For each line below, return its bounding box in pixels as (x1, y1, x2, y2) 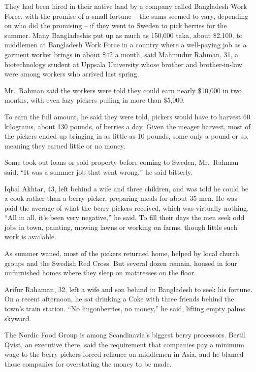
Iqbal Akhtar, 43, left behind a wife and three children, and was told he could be (4, 183, 249, 193)
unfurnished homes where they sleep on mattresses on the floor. (4, 267, 196, 278)
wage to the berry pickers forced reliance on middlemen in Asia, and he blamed (4, 349, 244, 359)
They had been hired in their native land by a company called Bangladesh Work (4, 1, 247, 11)
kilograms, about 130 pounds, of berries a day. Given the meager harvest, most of (4, 121, 251, 131)
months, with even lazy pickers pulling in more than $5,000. (4, 95, 185, 105)
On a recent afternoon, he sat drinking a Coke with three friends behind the (4, 294, 234, 304)
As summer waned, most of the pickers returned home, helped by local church (4, 248, 239, 259)
